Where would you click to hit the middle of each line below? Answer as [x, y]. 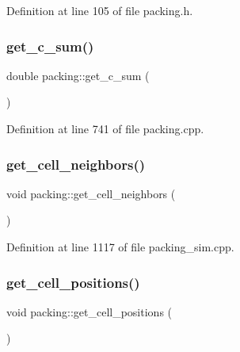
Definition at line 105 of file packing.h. [100, 10]
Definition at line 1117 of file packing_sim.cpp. [120, 247]
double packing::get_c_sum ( [78, 75]
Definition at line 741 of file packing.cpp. [105, 128]
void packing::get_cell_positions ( [90, 311]
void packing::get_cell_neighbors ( [91, 193]
